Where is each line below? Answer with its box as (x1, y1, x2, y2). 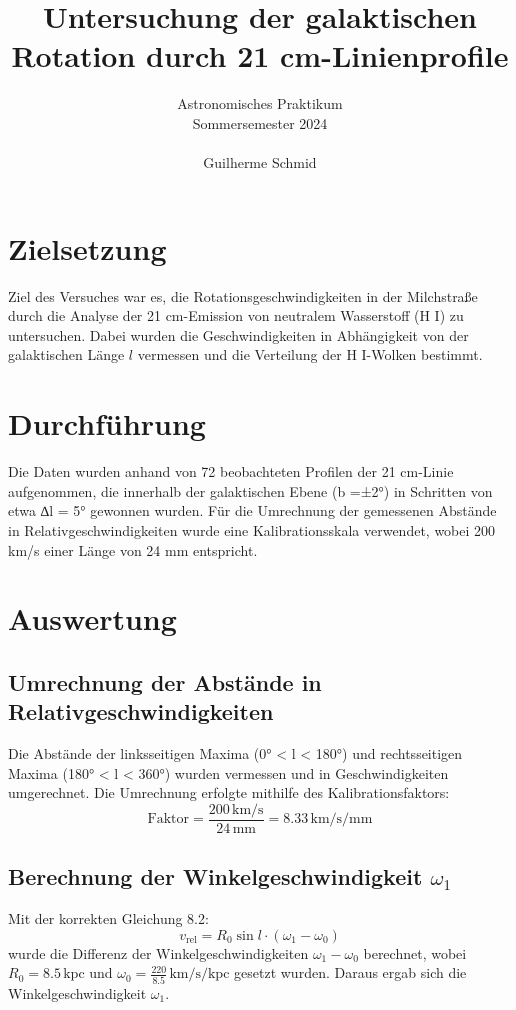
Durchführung (8, 403, 206, 444)
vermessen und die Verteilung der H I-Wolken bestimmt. (137, 344, 483, 365)
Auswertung (8, 598, 177, 639)
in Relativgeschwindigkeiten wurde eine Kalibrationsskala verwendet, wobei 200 (8, 519, 496, 540)
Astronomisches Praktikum (177, 93, 343, 114)
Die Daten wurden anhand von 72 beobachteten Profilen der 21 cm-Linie (8, 461, 454, 482)
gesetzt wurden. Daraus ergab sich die (234, 962, 467, 983)
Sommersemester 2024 (192, 112, 328, 133)
